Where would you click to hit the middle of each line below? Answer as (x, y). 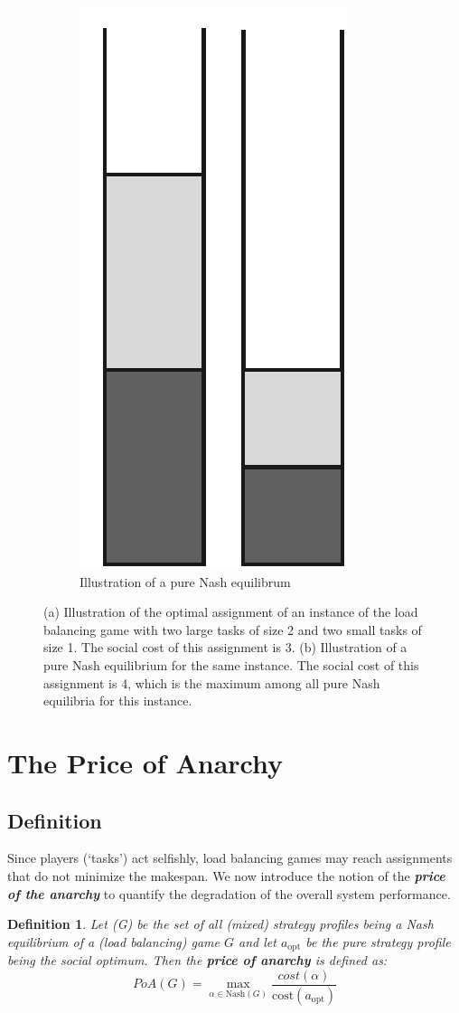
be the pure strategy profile (378, 941)
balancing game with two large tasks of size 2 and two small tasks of (233, 629)
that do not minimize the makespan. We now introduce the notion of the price (226, 875)
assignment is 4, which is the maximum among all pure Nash (212, 682)
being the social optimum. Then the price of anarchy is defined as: (197, 960)
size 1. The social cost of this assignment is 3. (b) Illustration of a (225, 647)
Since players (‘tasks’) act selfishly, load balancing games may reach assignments (230, 858)
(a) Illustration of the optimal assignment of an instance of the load (231, 612)
